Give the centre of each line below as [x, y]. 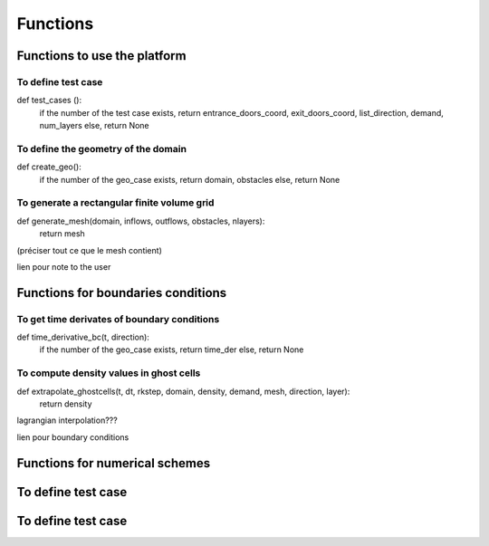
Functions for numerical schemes [114, 463]
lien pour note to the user [64, 266]
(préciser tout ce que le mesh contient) [89, 250]
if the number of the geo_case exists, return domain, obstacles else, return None [190, 179]
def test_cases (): [49, 101]
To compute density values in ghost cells [109, 373]
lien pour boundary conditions [73, 437]
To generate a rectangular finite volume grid [115, 203]
